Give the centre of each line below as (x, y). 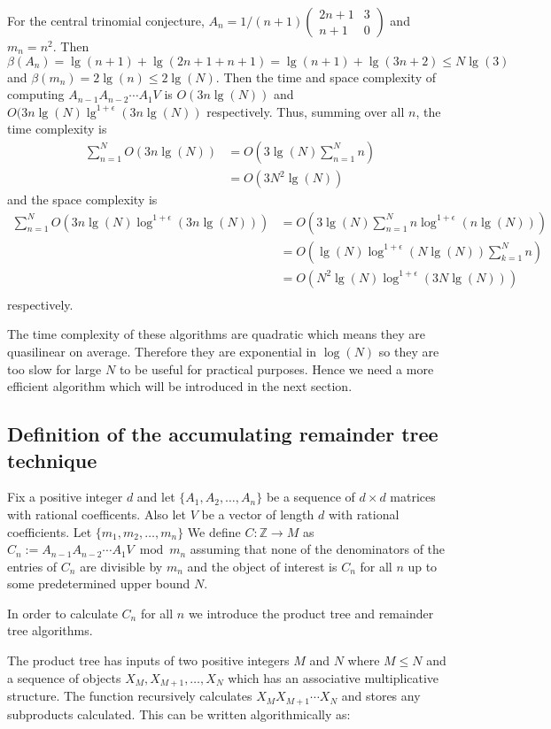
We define (214, 531)
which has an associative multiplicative (334, 677)
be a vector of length (258, 514)
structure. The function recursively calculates (130, 696)
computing (36, 94)
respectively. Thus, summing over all (306, 111)
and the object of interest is (262, 566)
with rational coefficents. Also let (97, 514)
